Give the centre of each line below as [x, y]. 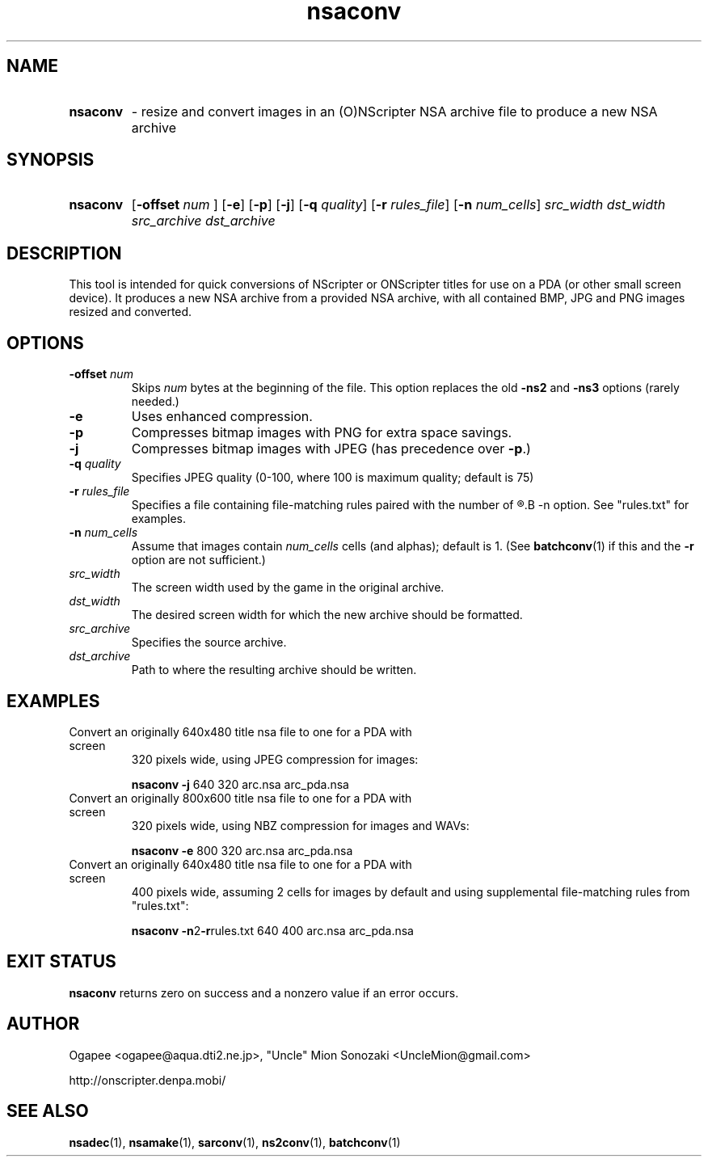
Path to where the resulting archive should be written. [274, 670]
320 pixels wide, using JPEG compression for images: [275, 759]
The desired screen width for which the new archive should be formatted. [327, 615]
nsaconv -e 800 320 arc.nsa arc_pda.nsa [242, 850]
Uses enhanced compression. [222, 417]
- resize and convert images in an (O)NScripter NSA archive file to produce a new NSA [394, 111]
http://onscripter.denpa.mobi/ [147, 1080]
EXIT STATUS [61, 962]
